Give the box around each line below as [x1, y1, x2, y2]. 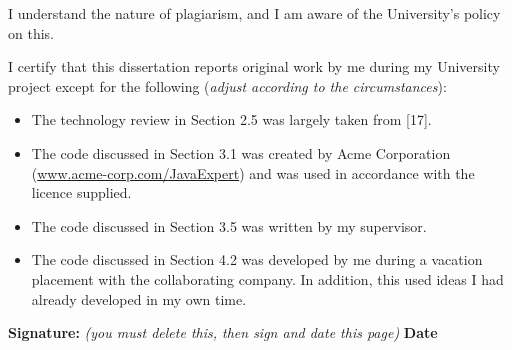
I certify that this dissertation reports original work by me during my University [8, 56, 500, 77]
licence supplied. [31, 182, 132, 203]
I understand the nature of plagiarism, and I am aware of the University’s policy [8, 3, 501, 23]
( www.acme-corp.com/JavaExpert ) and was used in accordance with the [31, 162, 475, 183]
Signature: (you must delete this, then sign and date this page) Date [8, 322, 438, 343]
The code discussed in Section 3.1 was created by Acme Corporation [31, 142, 451, 163]
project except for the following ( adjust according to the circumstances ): [8, 75, 447, 96]
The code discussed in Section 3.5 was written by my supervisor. [31, 215, 427, 236]
